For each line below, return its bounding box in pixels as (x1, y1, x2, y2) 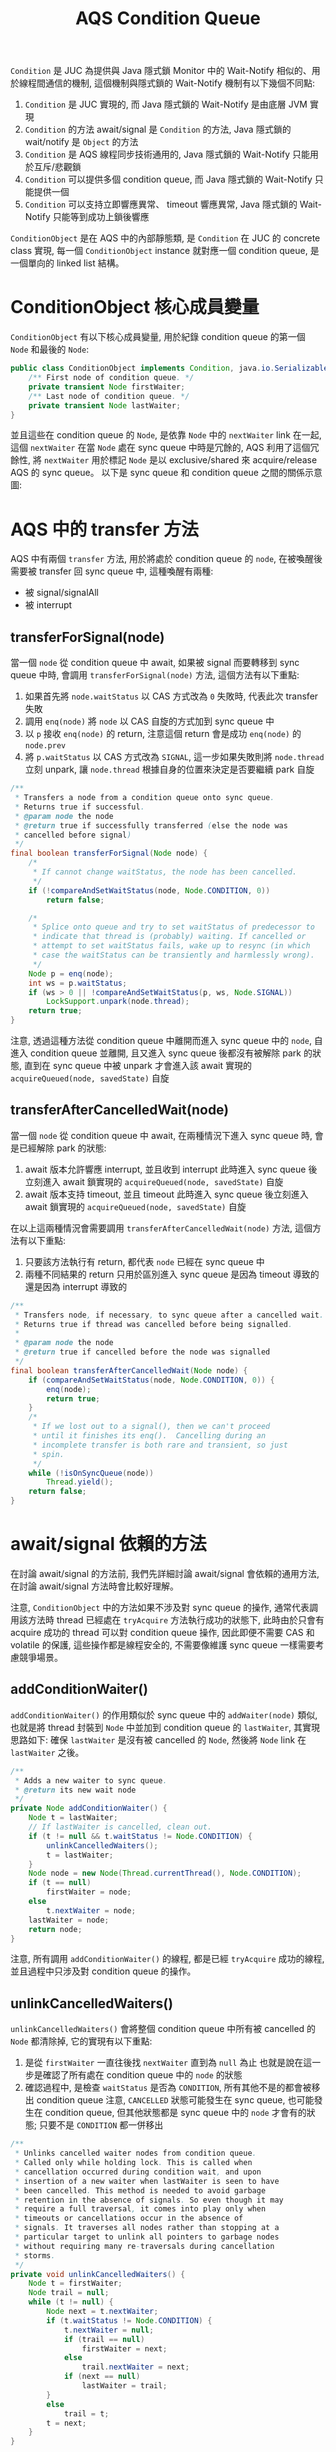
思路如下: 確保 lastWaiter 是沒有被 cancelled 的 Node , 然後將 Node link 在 (10, 1733, 307, 1746)
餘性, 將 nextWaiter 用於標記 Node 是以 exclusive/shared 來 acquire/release (10, 454, 318, 466)
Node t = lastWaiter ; (28, 1813, 118, 1823)
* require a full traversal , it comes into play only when (14, 2204, 267, 2214)
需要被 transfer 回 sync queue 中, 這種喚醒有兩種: (10, 565, 214, 577)
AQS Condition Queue (74, 7, 262, 30)
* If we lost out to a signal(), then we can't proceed (32, 1422, 271, 1432)
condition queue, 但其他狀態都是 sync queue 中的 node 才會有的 (44, 2107, 307, 2119)
